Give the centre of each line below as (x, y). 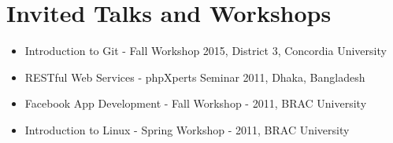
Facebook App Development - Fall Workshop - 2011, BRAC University (196, 103)
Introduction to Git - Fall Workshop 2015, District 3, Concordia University (206, 51)
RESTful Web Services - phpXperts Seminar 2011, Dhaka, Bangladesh (195, 77)
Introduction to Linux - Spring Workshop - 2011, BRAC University (187, 129)
